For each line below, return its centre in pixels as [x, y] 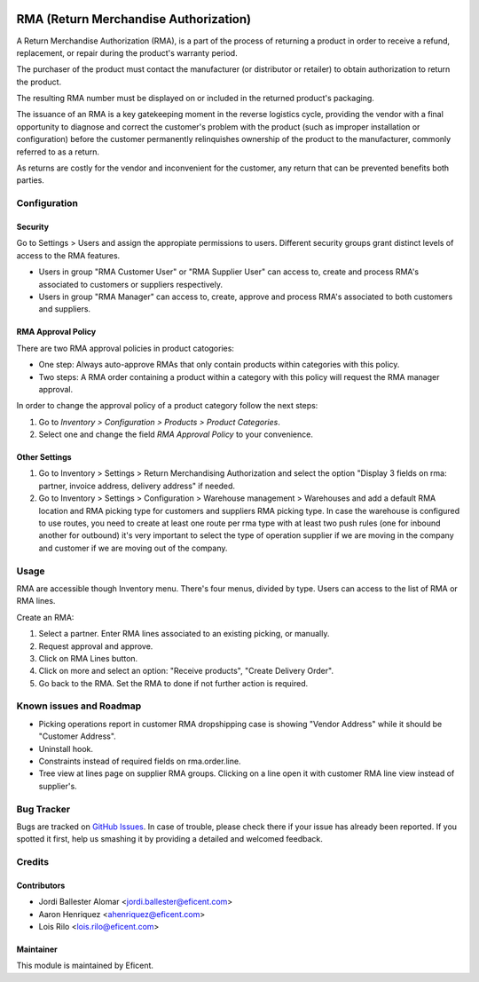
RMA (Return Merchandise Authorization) [134, 19]
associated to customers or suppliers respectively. [131, 284]
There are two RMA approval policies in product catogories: [126, 348]
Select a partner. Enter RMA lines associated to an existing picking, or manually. [184, 634]
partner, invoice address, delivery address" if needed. [137, 486]
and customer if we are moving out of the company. [133, 548]
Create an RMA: [45, 617]
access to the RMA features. [68, 255]
